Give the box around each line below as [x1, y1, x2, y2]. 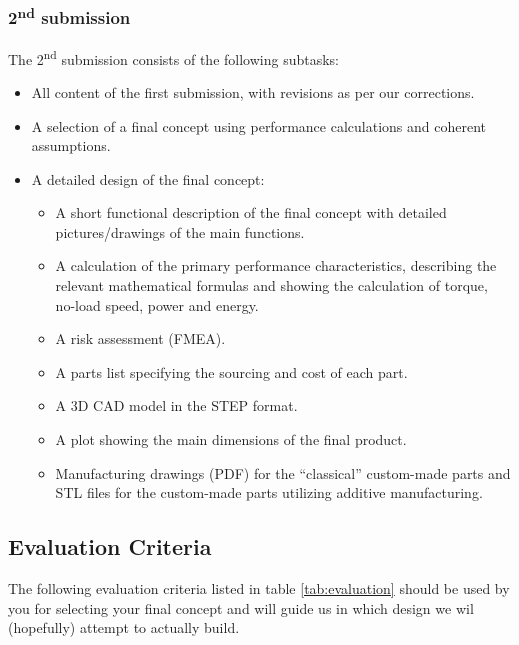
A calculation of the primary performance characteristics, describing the [55, 255, 497, 276]
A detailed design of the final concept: [31, 168, 265, 189]
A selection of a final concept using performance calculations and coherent [31, 115, 486, 136]
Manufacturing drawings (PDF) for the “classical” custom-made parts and [55, 462, 511, 483]
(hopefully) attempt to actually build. [8, 617, 240, 638]
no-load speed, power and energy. [55, 294, 259, 315]
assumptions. [31, 135, 111, 156]
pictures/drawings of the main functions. [55, 221, 305, 242]
